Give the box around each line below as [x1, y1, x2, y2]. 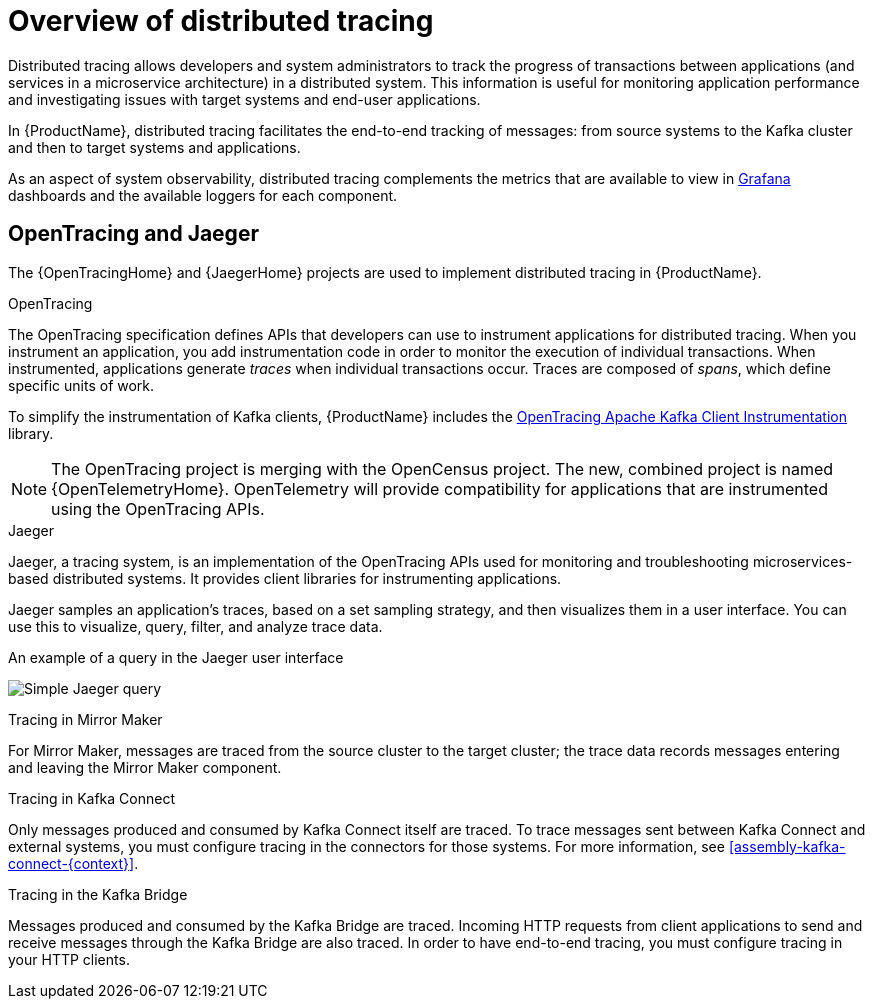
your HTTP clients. [8, 950, 130, 968]
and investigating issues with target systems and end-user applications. [8, 90, 481, 108]
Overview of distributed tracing [8, 4, 434, 38]
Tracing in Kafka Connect [8, 789, 175, 807]
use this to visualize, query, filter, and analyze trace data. [8, 617, 383, 635]
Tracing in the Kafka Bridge [8, 885, 188, 903]
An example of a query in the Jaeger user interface [8, 648, 344, 666]
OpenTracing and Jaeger [8, 221, 259, 247]
